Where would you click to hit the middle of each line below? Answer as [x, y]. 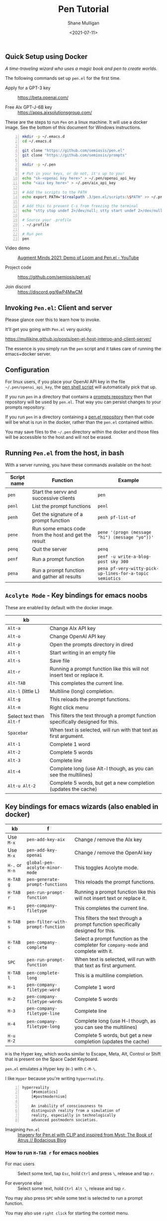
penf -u [107, 556]
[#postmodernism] [49, 1097]
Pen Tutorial [83, 9]
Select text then [26, 716]
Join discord [18, 287]
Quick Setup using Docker [46, 57]
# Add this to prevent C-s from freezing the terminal [80, 206]
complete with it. [94, 951]
